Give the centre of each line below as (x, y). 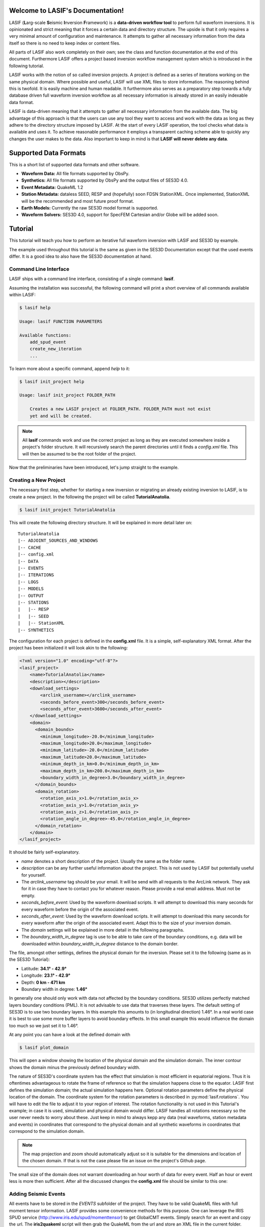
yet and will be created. (61, 416)
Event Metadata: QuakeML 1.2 (52, 187)
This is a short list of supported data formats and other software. (74, 164)
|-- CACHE (29, 547)
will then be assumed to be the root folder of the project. (79, 453)
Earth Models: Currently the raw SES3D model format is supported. (90, 208)
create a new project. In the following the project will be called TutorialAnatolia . (90, 497)
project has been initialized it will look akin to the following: (68, 648)
